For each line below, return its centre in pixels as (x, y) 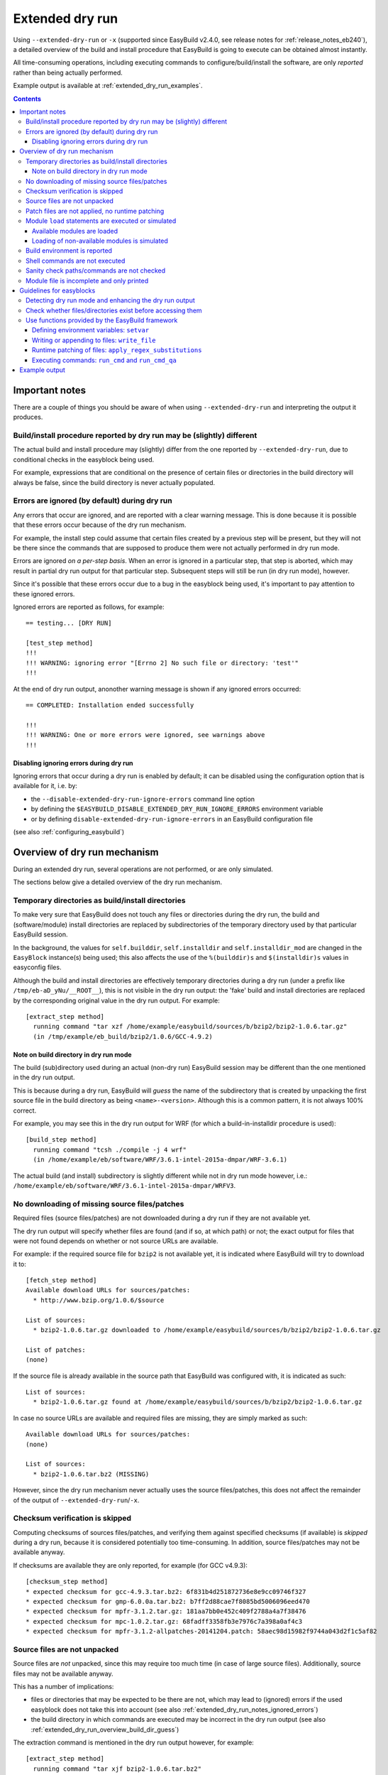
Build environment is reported (69, 251)
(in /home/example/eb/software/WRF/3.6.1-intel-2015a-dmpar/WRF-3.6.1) (160, 1160)
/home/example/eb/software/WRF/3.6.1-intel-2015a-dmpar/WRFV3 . (124, 1185)
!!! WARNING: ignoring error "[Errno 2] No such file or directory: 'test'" (162, 663)
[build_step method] (61, 1140)
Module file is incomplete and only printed (87, 280)
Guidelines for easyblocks (57, 290)
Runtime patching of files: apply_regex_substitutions (117, 350)
